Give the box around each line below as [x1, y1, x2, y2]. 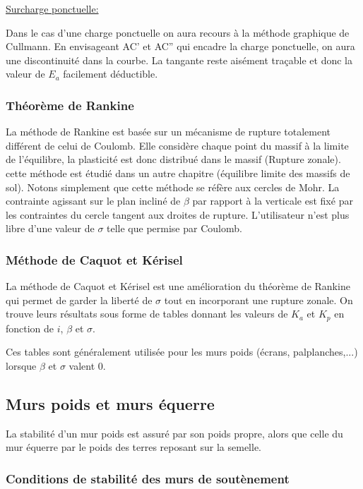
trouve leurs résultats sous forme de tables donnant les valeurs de [6, 306, 288, 321]
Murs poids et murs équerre [6, 392, 215, 414]
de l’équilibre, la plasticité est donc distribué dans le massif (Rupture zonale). [6, 152, 341, 167]
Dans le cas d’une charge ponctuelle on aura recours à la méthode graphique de [6, 25, 350, 40]
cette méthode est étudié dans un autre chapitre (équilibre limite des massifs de [6, 165, 350, 180]
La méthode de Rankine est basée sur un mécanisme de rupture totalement [6, 124, 331, 139]
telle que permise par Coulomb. [107, 221, 242, 236]
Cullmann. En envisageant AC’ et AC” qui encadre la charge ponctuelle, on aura [6, 39, 355, 54]
